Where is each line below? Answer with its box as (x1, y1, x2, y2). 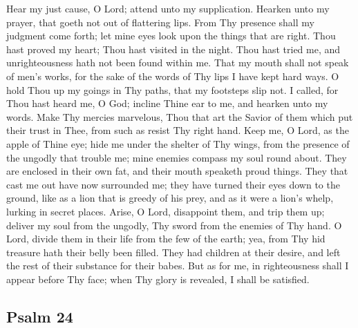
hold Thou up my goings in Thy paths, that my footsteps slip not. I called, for (6, 82, 339, 97)
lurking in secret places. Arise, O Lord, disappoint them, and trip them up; (6, 204, 325, 218)
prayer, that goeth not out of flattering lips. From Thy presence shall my (6, 15, 314, 29)
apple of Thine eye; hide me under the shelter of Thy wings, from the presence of (6, 136, 350, 151)
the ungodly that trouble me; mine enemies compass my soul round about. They (6, 150, 347, 164)
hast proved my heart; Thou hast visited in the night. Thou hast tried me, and (6, 41, 341, 56)
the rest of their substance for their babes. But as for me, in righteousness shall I (6, 258, 349, 273)
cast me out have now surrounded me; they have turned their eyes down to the (6, 177, 340, 191)
